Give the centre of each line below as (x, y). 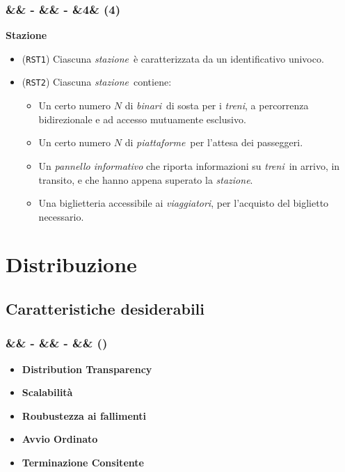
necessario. (61, 216)
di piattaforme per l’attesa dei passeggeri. (214, 142)
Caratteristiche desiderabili (105, 309)
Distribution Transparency (87, 369)
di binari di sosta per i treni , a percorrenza (217, 105)
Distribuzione (71, 264)
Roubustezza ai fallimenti (84, 415)
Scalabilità (47, 392)
